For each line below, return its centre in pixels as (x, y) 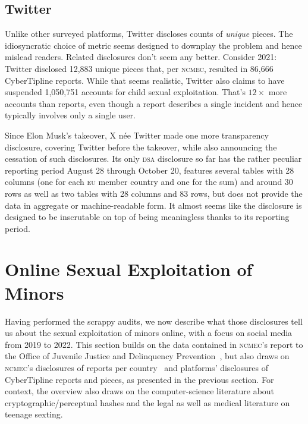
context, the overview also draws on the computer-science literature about (140, 391)
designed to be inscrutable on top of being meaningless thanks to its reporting (147, 217)
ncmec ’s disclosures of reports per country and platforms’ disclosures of (136, 367)
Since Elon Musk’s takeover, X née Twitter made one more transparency (137, 135)
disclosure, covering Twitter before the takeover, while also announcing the (141, 147)
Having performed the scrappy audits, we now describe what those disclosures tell (154, 321)
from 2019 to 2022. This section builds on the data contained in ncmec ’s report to (154, 344)
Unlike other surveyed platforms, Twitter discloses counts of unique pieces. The (149, 34)
